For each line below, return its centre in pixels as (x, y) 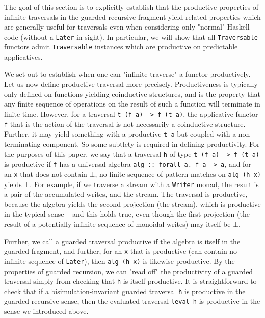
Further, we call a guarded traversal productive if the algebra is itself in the (122, 241)
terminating (22, 144)
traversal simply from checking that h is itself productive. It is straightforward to (130, 281)
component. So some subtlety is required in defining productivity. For (151, 144)
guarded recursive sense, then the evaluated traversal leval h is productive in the (132, 301)
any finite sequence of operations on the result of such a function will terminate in (132, 104)
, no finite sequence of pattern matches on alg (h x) (178, 174)
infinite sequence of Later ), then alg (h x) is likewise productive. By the (120, 261)
